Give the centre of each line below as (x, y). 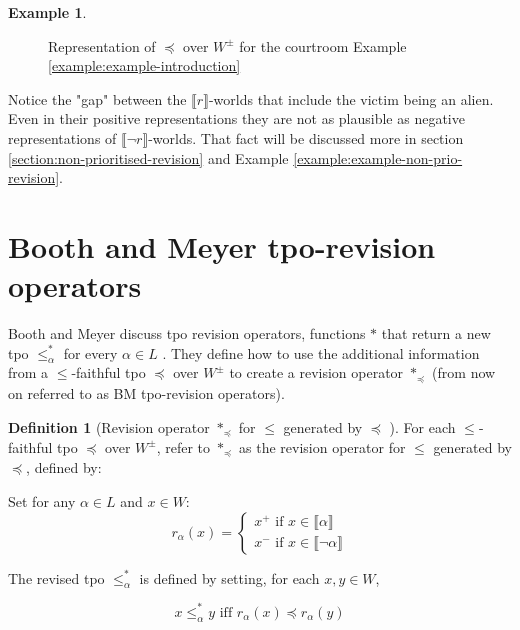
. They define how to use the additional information (321, 352)
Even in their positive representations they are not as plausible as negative (236, 118)
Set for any (42, 501)
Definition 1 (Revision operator (109, 426)
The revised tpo (56, 577)
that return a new (436, 333)
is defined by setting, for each (229, 577)
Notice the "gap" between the (97, 98)
